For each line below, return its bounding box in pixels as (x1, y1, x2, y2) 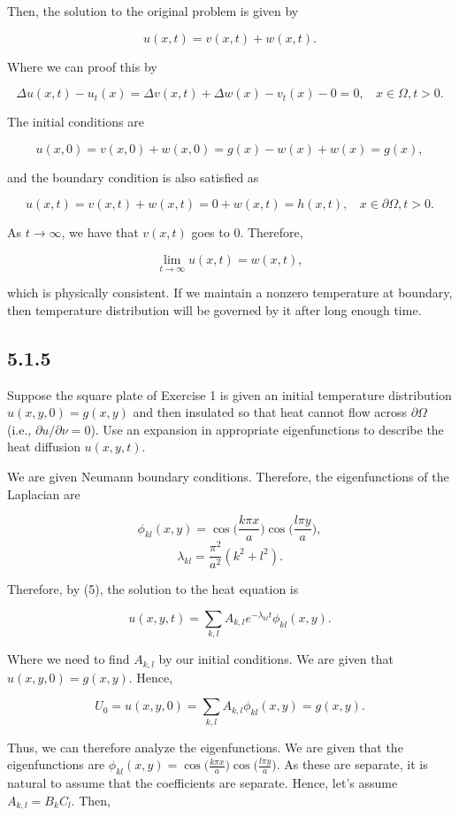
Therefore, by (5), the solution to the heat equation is (7, 580, 299, 598)
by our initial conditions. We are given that (158, 650, 394, 668)
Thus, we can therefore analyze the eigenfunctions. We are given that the (7, 737, 403, 756)
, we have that (61, 223, 139, 242)
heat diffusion (7, 437, 80, 456)
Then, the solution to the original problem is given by (7, 2, 299, 19)
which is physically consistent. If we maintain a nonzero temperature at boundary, (7, 283, 453, 302)
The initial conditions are (7, 112, 144, 131)
